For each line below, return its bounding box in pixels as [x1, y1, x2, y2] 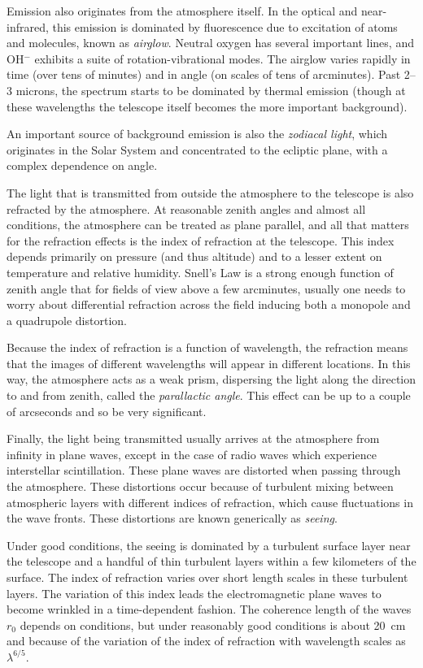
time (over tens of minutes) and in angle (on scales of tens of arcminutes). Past [7, 66, 401, 83]
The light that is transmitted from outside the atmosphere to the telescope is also [7, 184, 414, 201]
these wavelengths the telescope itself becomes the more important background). [7, 98, 408, 115]
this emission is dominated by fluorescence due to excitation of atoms [52, 18, 398, 35]
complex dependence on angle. [7, 157, 158, 174]
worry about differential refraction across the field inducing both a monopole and [7, 296, 411, 313]
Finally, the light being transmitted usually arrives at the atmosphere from [7, 430, 380, 447]
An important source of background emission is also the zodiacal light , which [7, 125, 388, 142]
